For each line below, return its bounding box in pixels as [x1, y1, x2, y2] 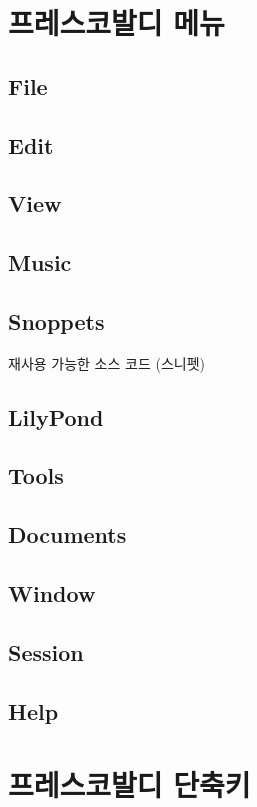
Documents [8, 519, 127, 550]
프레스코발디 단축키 [8, 764, 251, 805]
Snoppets [8, 305, 105, 336]
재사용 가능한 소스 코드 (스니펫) [8, 352, 205, 373]
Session [8, 636, 84, 667]
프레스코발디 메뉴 [8, 2, 225, 43]
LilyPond [8, 401, 104, 432]
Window [8, 578, 96, 609]
